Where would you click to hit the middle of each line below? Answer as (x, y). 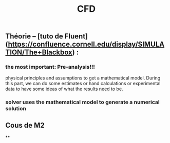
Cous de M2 (25, 125)
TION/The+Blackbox (39, 53)
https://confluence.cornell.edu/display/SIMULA (86, 44)
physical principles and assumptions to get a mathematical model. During (83, 78)
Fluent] (76, 36)
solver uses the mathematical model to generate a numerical (83, 102)
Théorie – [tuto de (34, 36)
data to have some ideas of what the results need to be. (64, 89)
